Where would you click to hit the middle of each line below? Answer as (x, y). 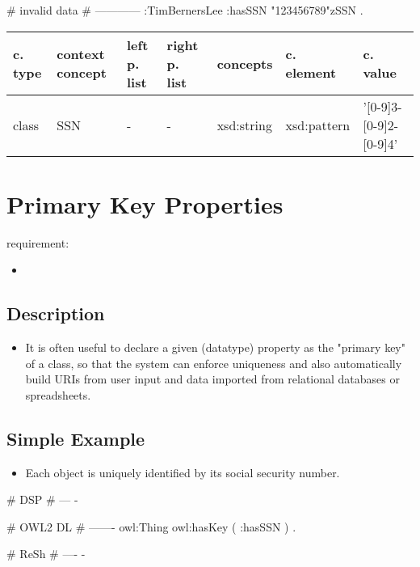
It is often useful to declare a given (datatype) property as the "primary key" (215, 347)
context (81, 54)
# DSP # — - (42, 499)
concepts (245, 63)
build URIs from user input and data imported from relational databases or (212, 379)
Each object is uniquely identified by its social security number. (183, 472)
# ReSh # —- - (46, 554)
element (311, 73)
